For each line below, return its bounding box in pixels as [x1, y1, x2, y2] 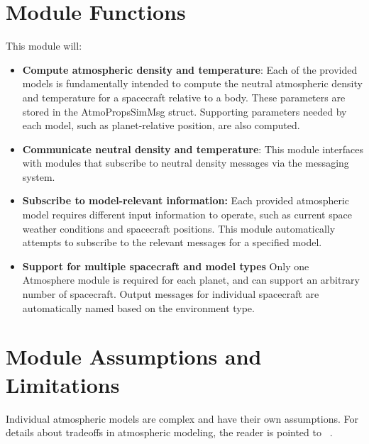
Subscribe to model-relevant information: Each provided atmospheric [22, 193, 350, 208]
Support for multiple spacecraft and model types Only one [22, 258, 309, 273]
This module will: [6, 38, 82, 53]
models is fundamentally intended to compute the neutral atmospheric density [22, 76, 363, 91]
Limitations [6, 370, 120, 399]
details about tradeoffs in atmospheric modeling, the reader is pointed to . [6, 425, 333, 440]
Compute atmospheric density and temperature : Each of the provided [22, 62, 358, 77]
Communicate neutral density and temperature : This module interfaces [22, 141, 363, 156]
